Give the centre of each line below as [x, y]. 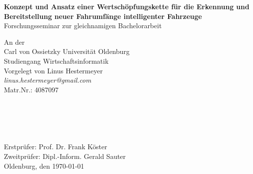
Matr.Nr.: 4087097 [31, 89]
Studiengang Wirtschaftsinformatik [56, 61]
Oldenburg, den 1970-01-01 [44, 165]
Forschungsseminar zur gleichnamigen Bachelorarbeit [83, 26]
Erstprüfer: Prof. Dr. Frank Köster [56, 147]
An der [14, 42]
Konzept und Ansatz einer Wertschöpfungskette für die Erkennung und [127, 6]
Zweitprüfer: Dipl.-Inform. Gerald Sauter [65, 156]
